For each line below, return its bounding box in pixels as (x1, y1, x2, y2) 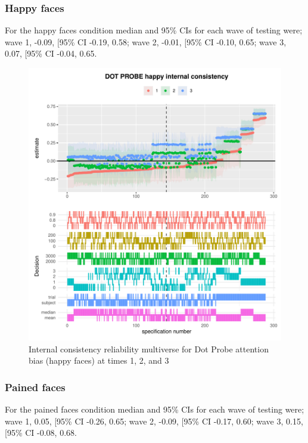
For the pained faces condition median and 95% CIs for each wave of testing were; (5, 403, 304, 416)
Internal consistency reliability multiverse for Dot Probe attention (29, 342, 269, 355)
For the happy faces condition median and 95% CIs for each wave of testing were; (5, 24, 303, 36)
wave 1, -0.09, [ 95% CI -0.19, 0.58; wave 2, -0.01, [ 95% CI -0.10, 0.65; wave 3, (5, 35, 287, 48)
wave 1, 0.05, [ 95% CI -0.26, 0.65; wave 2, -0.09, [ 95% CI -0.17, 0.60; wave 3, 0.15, (5, 414, 303, 427)
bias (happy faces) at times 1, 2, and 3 (29, 354, 169, 367)
